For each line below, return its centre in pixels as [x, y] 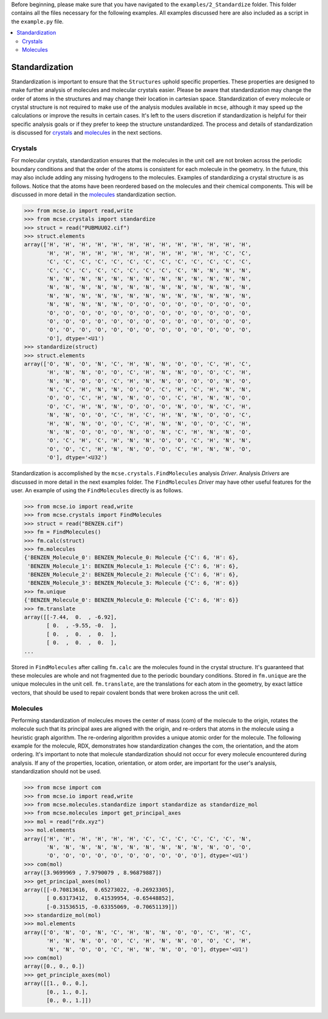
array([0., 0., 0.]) [54, 966]
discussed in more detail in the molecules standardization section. [94, 194]
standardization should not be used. [56, 771]
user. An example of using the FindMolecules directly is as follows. [97, 490]
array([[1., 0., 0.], [56, 983]
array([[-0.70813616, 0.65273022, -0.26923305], [99, 889]
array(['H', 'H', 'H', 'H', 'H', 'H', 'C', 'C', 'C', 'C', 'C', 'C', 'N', [138, 839]
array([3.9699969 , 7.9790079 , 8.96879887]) [93, 873]
